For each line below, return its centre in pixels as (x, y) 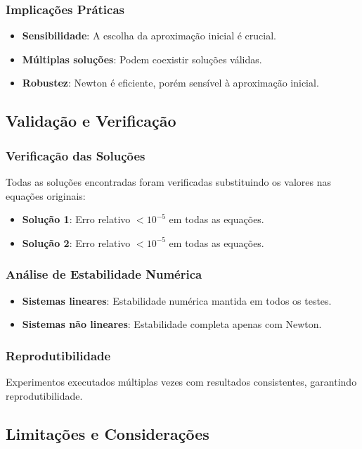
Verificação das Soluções (76, 155)
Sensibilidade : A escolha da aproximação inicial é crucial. (149, 36)
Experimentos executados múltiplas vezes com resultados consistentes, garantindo (181, 381)
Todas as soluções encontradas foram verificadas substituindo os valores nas (168, 182)
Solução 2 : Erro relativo (76, 242)
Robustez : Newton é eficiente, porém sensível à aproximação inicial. (170, 83)
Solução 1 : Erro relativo (76, 219)
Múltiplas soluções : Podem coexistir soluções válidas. (142, 59)
